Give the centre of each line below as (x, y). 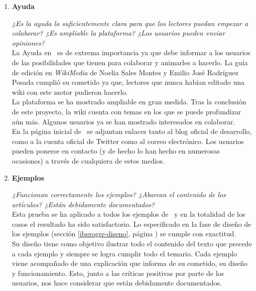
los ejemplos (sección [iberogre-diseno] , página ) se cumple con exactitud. (124, 234)
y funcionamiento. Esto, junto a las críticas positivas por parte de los (118, 273)
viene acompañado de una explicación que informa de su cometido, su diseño (130, 263)
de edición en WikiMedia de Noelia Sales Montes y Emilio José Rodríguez (125, 72)
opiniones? (28, 42)
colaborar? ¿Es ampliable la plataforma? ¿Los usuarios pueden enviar (118, 33)
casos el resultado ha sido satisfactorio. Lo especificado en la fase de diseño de (132, 224)
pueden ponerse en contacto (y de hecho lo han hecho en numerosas (116, 151)
